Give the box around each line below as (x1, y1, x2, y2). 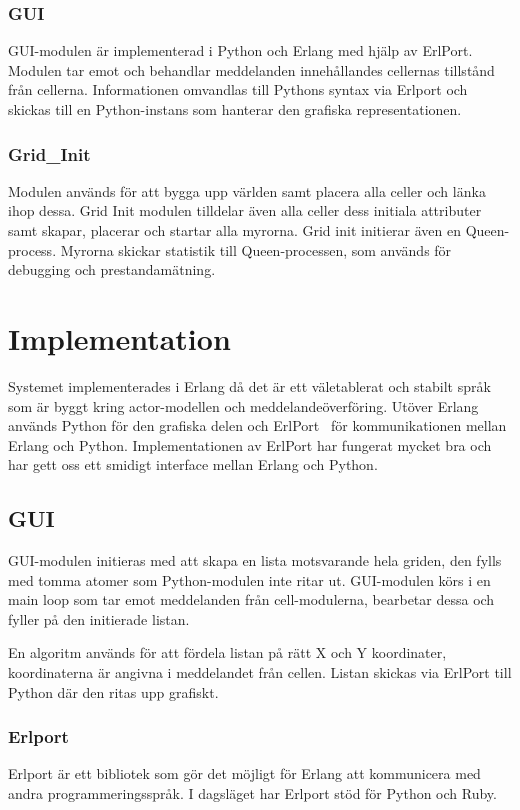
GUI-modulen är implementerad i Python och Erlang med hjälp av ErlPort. (8, 40, 473, 61)
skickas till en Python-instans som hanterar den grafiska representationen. (8, 99, 462, 119)
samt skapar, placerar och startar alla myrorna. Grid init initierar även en (8, 220, 462, 240)
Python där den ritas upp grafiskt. (8, 681, 219, 702)
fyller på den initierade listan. (8, 608, 190, 629)
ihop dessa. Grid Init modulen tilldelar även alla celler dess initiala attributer (8, 200, 482, 221)
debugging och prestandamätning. (8, 259, 216, 280)
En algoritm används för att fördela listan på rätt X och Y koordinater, (8, 642, 447, 663)
